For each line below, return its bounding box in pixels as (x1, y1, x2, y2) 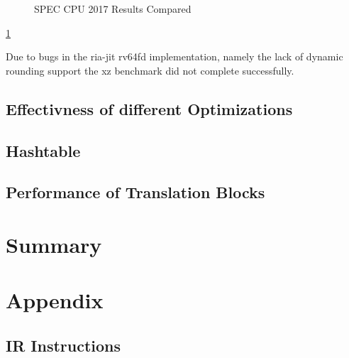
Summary (6, 229, 102, 259)
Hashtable (6, 139, 81, 161)
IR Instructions (6, 334, 121, 356)
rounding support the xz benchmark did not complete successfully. (6, 63, 294, 77)
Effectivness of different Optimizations (6, 97, 293, 119)
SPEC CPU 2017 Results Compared (34, 1, 192, 16)
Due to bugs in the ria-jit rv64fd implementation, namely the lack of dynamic (6, 49, 343, 64)
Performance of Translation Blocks (6, 181, 265, 203)
